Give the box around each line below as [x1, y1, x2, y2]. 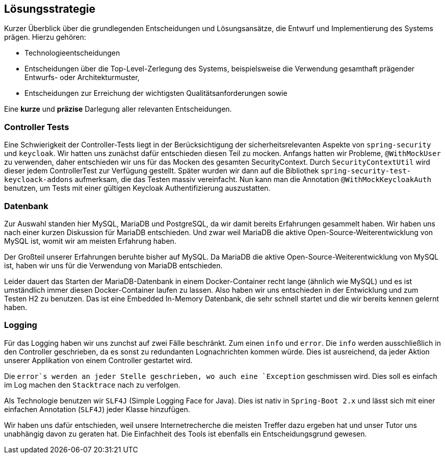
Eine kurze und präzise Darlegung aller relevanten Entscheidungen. [4, 105, 232, 114]
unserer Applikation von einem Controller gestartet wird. [4, 355, 193, 365]
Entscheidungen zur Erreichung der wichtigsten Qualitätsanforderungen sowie [24, 89, 287, 98]
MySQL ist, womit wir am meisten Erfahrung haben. [4, 236, 176, 245]
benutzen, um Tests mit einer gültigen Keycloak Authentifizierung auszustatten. [4, 184, 271, 193]
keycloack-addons [4, 175, 73, 184]
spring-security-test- [321, 167, 411, 175]
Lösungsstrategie [4, 3, 96, 15]
